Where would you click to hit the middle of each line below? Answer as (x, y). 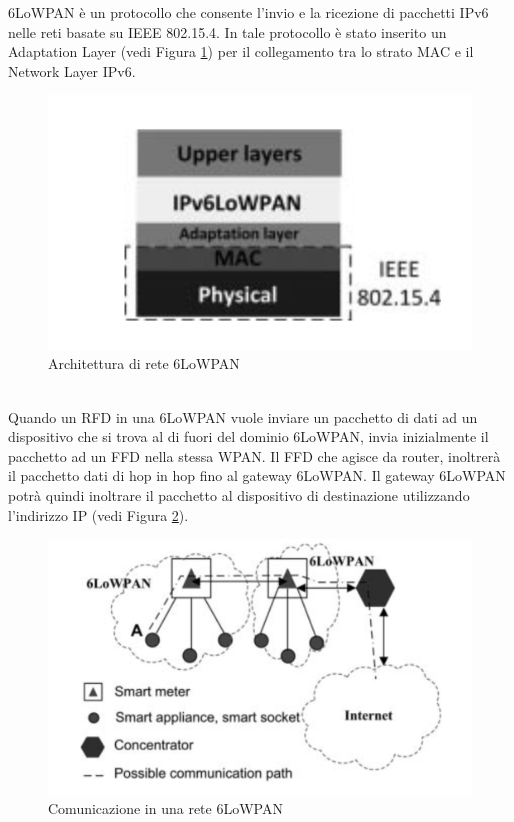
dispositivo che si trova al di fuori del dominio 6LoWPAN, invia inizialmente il (248, 436)
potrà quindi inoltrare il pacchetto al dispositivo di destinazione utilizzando (239, 494)
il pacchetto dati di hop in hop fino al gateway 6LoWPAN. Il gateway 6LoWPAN (257, 475)
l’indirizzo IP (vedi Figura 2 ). (98, 514)
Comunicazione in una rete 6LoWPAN (165, 808)
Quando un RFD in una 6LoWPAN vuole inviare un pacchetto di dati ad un (243, 416)
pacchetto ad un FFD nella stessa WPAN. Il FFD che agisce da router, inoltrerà (254, 455)
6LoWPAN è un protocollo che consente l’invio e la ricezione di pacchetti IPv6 (248, 12)
